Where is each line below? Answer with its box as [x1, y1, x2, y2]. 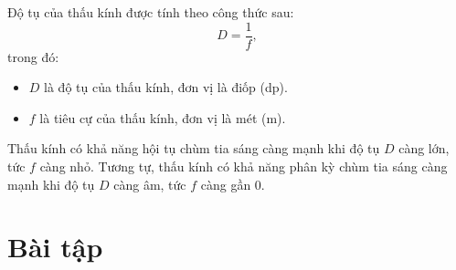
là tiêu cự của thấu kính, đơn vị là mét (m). [39, 108, 286, 127]
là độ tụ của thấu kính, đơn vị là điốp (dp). [44, 78, 288, 97]
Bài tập [7, 228, 103, 265]
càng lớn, [398, 139, 450, 158]
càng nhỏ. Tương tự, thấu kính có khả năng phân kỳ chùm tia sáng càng [39, 157, 448, 176]
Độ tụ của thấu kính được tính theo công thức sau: [7, 3, 294, 21]
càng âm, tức [113, 174, 186, 193]
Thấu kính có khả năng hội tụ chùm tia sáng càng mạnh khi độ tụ [7, 139, 380, 158]
